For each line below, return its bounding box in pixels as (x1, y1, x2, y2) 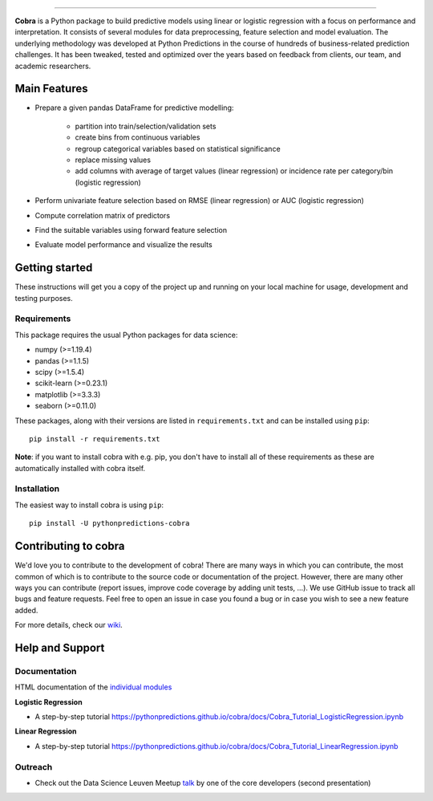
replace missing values (75, 155, 152, 165)
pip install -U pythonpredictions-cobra (29, 518, 190, 528)
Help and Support (14, 640, 105, 654)
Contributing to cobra (14, 539, 125, 553)
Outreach (14, 761, 53, 772)
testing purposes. (14, 293, 74, 303)
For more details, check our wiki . (14, 620, 123, 630)
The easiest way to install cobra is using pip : (14, 500, 164, 510)
